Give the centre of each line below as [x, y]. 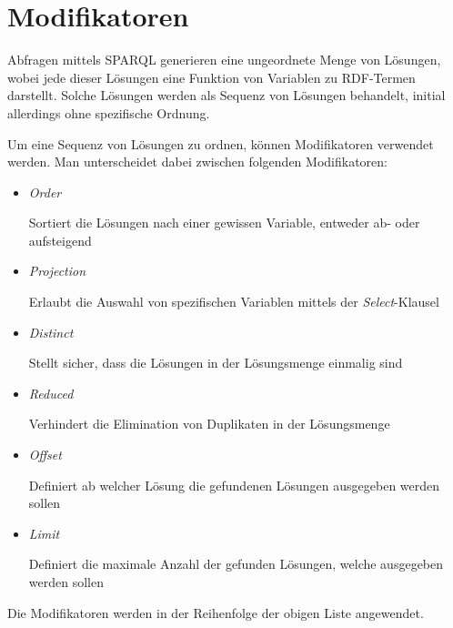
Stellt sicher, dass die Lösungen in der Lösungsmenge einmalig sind [216, 363]
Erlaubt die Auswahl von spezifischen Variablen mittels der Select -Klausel [234, 302]
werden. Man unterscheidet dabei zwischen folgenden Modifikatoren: [197, 162]
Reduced [51, 393]
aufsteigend [60, 240]
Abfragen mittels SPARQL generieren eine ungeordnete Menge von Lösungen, [224, 60]
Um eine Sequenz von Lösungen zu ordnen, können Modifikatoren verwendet [221, 143]
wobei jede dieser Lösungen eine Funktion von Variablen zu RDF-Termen [211, 77]
